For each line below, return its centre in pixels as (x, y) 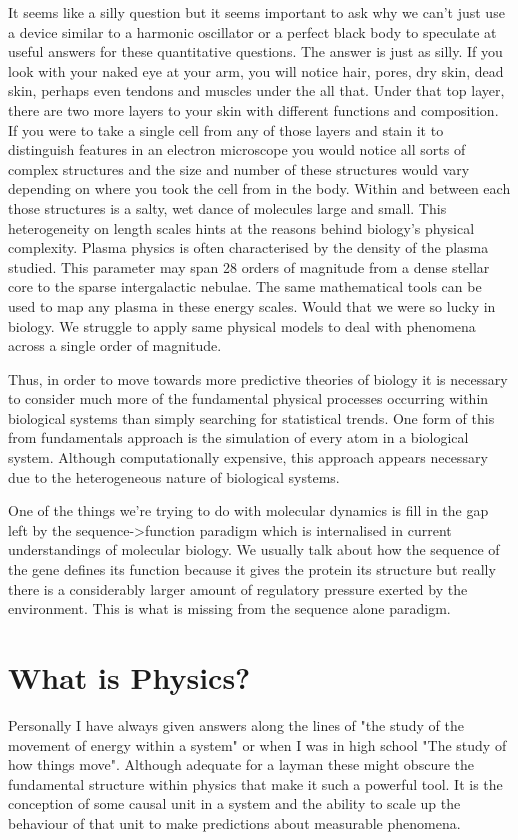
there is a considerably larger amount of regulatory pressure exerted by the (238, 588)
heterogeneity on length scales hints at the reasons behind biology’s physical (241, 227)
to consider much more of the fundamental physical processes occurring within (248, 398)
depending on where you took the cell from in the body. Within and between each (259, 188)
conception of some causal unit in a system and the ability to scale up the (234, 803)
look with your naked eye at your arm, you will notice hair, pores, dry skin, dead (256, 70)
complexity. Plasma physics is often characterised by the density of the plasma (248, 247)
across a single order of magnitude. (115, 345)
